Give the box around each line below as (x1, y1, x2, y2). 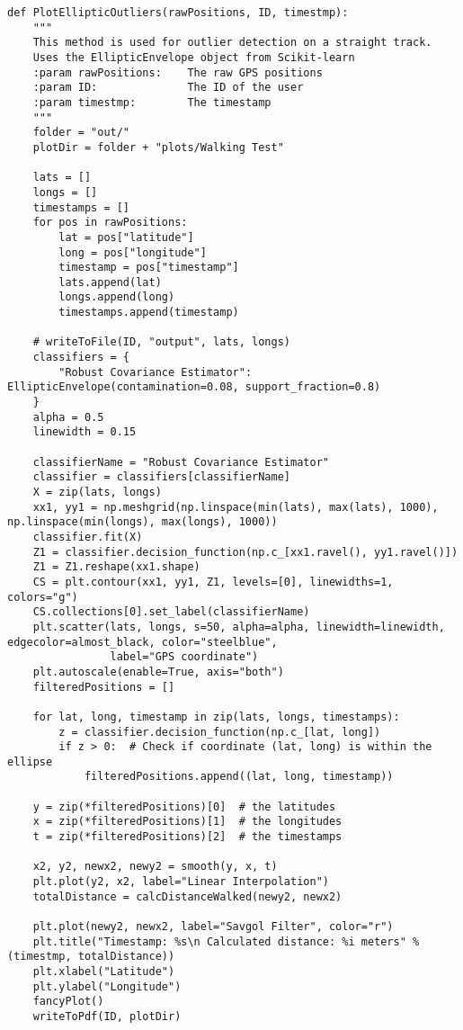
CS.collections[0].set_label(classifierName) (32, 605, 310, 619)
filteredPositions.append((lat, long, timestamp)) (84, 770, 394, 784)
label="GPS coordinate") (110, 650, 259, 664)
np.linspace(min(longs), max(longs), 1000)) (7, 515, 278, 529)
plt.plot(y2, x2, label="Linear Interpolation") (32, 875, 329, 889)
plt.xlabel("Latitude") (32, 965, 175, 978)
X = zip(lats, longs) (32, 486, 162, 498)
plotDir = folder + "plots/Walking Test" (32, 140, 284, 154)
